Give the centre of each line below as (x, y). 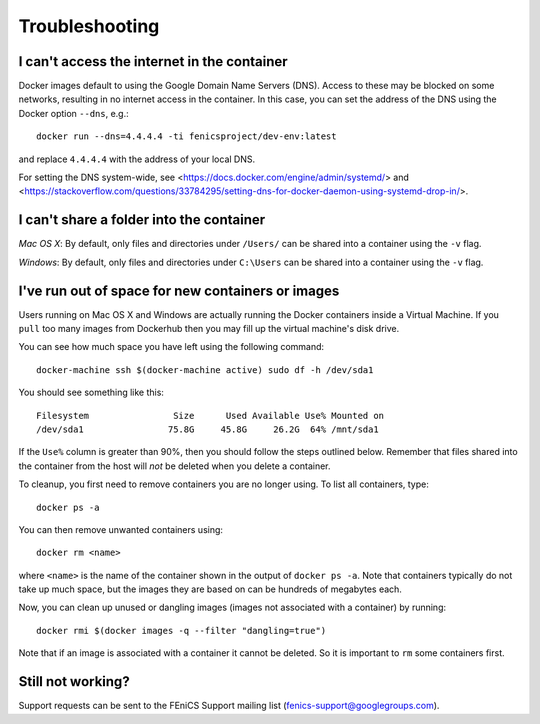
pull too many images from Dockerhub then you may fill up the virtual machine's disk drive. (209, 328)
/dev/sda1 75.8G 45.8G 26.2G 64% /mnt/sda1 (207, 429)
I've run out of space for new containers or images (179, 290)
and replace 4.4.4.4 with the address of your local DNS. (137, 159)
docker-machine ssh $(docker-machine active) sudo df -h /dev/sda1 (205, 369)
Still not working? (74, 681)
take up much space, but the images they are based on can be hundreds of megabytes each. (210, 589)
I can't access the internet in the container (153, 61)
